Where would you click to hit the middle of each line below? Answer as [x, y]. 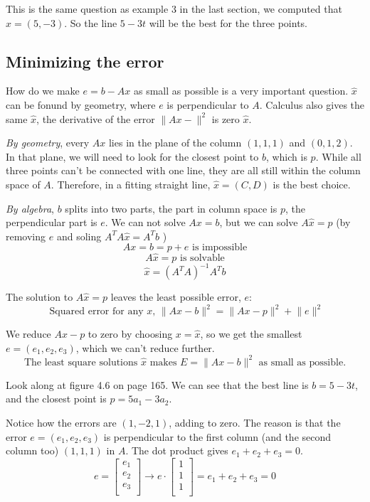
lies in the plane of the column [175, 143]
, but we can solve [259, 222]
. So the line [91, 22]
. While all [338, 156]
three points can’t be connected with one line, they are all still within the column [183, 170]
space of [23, 184]
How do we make [43, 91]
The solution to [39, 297]
